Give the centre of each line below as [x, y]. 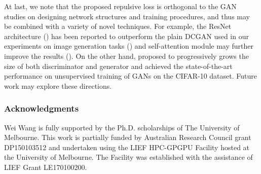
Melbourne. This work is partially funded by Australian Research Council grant [128, 137]
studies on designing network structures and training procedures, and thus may [127, 16]
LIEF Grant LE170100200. [46, 167]
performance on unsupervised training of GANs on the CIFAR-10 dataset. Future [130, 76]
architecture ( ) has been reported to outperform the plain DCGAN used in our [126, 36]
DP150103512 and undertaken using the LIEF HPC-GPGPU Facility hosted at [127, 147]
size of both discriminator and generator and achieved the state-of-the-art [118, 66]
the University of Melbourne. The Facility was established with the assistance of [128, 157]
